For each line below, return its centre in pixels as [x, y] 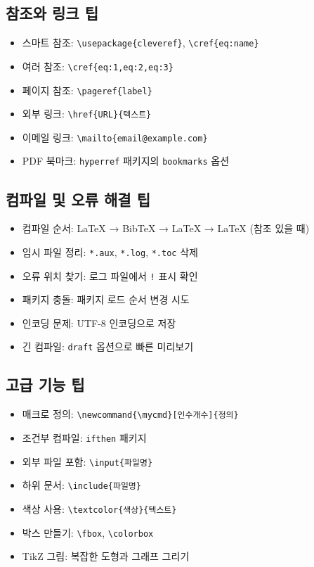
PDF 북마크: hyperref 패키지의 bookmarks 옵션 [126, 161]
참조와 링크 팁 [52, 13]
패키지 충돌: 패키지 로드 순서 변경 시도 [106, 299]
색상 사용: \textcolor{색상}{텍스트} [99, 508]
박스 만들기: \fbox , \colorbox [88, 532]
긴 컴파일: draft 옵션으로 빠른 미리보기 [108, 346]
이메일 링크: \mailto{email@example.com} [115, 137]
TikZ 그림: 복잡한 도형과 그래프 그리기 [106, 556]
